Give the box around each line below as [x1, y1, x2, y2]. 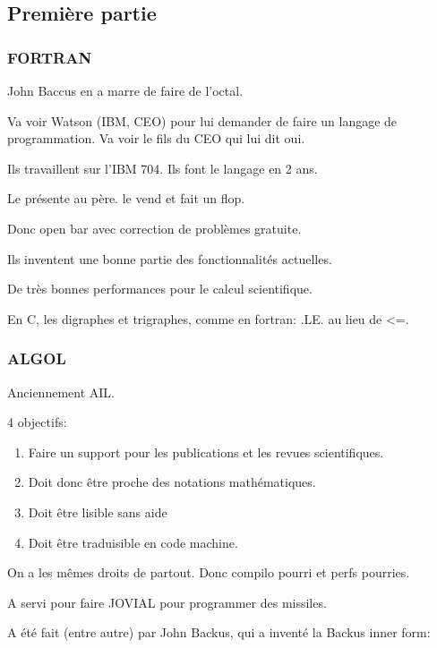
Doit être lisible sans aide [28, 502, 167, 521]
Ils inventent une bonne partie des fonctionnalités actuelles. [7, 249, 332, 268]
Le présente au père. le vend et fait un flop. [7, 189, 245, 208]
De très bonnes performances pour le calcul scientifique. [7, 279, 313, 298]
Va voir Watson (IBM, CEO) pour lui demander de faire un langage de [7, 111, 398, 130]
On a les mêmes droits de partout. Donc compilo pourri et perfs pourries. [7, 563, 410, 582]
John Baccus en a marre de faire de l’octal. [7, 81, 244, 99]
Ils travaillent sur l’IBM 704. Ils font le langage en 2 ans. [7, 158, 318, 177]
